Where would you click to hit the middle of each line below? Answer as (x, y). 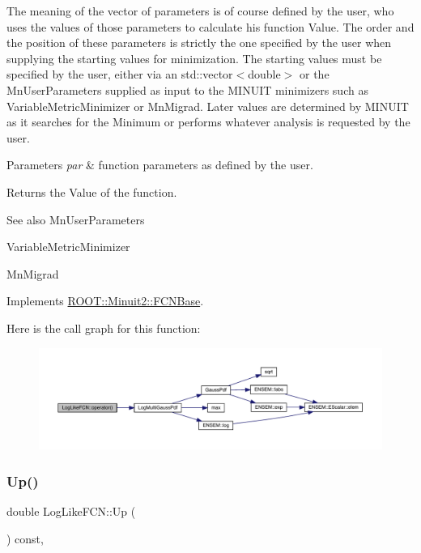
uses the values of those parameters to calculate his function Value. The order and (210, 26)
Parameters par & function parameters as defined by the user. (160, 165)
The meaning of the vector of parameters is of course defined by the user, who (200, 11)
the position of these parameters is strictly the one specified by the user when (199, 43)
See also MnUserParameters (76, 219)
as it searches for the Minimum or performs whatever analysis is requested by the (208, 122)
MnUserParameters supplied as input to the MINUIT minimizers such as (187, 89)
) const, (25, 538)
